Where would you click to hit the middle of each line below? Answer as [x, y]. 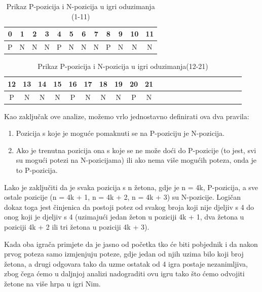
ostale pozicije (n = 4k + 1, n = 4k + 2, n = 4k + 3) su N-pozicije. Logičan [122, 197]
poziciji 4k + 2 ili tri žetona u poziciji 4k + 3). [77, 227]
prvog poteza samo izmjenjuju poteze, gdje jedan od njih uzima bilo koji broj [124, 254]
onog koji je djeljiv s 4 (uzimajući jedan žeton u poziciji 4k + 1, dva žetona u [124, 217]
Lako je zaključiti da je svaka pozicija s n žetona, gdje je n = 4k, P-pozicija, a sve [131, 187]
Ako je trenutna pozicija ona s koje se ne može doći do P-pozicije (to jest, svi [136, 150]
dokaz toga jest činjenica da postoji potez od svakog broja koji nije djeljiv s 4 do [129, 207]
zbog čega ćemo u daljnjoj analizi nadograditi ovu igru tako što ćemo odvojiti [124, 273]
